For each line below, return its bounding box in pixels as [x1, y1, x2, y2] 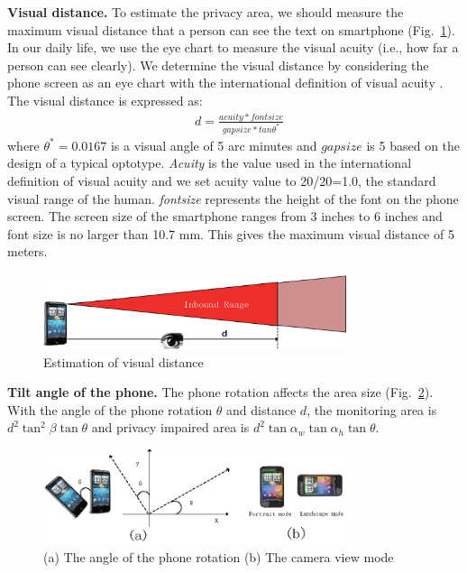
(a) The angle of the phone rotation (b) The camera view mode [43, 547, 394, 566]
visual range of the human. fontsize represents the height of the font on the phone [7, 189, 459, 208]
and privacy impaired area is [91, 418, 250, 437]
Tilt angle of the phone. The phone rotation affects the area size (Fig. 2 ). [7, 383, 434, 402]
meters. [7, 242, 48, 261]
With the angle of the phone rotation [7, 400, 213, 419]
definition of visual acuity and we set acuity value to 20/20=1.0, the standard [7, 171, 436, 189]
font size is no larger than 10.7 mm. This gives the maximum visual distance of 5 [7, 224, 454, 243]
